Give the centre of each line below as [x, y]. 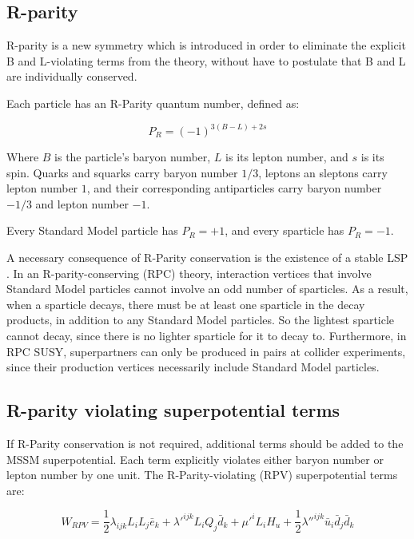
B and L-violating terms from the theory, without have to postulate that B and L [206, 60]
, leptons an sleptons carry [323, 172]
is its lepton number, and [287, 157]
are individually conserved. [72, 76]
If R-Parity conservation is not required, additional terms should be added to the [205, 443]
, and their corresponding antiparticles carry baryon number [234, 188]
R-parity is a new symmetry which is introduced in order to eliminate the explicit [206, 45]
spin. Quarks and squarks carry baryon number [122, 172]
